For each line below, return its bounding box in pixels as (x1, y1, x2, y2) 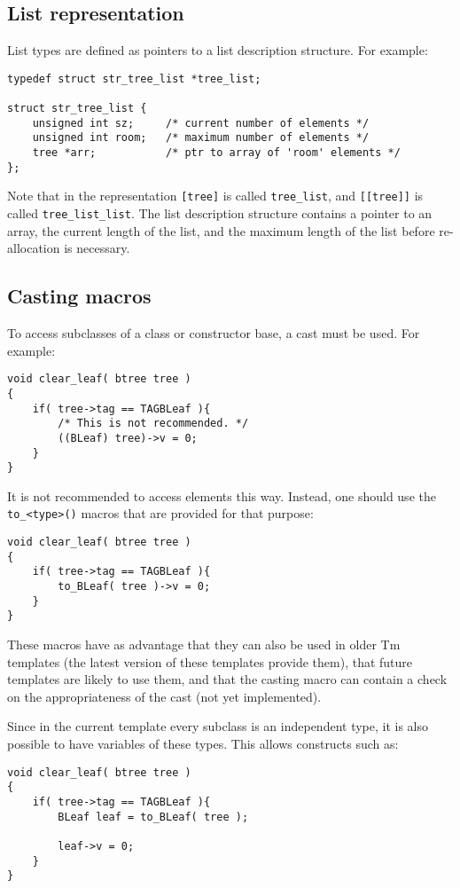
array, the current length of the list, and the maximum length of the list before (7, 221, 435, 240)
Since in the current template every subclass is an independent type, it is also (7, 717, 429, 735)
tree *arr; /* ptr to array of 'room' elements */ (32, 146, 401, 160)
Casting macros (7, 282, 152, 310)
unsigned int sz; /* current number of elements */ (32, 116, 370, 130)
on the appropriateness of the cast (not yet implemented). (7, 687, 322, 705)
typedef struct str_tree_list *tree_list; (7, 72, 261, 85)
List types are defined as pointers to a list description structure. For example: (7, 41, 428, 59)
